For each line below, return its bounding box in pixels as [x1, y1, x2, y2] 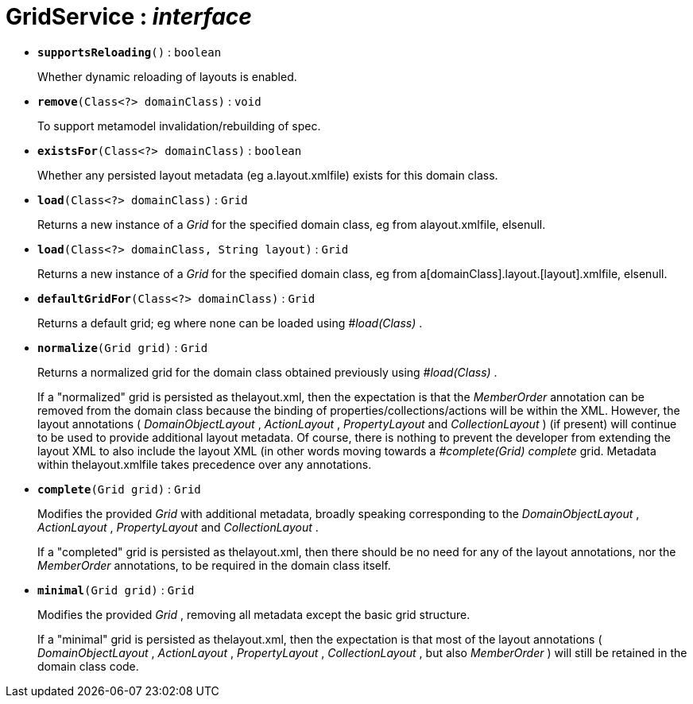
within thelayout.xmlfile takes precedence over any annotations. [37, 457, 372, 471]
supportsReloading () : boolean [37, 44, 222, 59]
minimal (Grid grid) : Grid [37, 582, 195, 597]
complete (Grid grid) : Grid [37, 482, 201, 496]
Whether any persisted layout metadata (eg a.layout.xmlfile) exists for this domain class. [37, 168, 498, 182]
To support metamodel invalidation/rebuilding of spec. [37, 118, 321, 133]
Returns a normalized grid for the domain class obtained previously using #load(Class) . [37, 365, 497, 379]
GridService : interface [6, 3, 252, 30]
